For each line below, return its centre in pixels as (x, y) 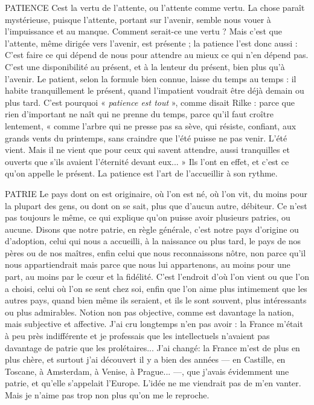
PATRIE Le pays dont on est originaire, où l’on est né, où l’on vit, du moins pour (156, 193)
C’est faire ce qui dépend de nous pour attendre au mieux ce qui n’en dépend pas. (157, 55)
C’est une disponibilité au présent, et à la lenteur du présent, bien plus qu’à (145, 66)
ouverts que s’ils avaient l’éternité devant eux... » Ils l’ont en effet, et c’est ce (147, 161)
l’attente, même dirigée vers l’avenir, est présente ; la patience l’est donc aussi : (151, 43)
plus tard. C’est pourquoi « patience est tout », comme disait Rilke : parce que (150, 102)
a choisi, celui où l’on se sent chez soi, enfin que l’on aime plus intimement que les (156, 288)
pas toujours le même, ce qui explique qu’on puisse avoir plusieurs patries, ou (148, 217)
